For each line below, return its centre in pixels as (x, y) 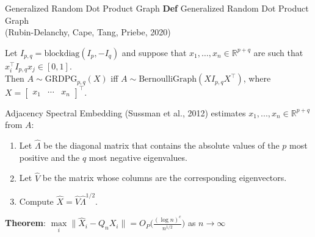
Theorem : (25, 223)
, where (257, 78)
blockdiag (62, 53)
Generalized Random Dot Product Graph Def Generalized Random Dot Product (157, 8)
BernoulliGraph (168, 80)
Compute (36, 201)
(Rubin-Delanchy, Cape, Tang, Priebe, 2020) (88, 32)
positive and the (49, 157)
